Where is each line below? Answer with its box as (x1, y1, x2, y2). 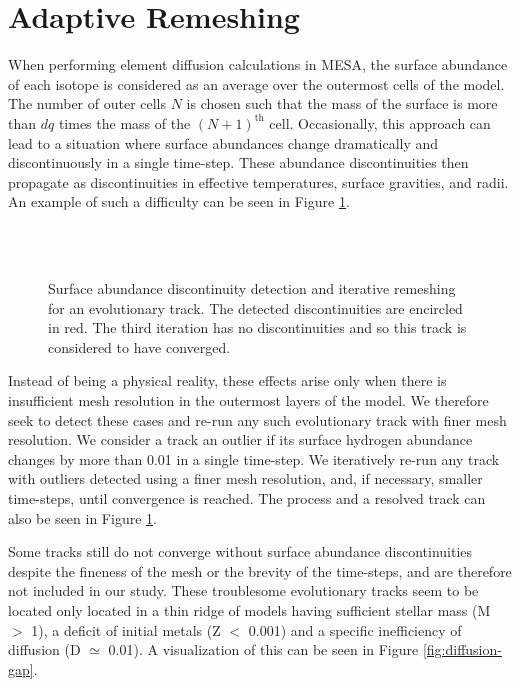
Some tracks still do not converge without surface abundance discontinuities (8, 541, 473, 562)
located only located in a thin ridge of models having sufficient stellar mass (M (8, 599, 491, 620)
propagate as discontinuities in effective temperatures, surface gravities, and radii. (8, 171, 509, 192)
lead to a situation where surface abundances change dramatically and (8, 132, 439, 153)
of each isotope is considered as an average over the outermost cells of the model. (8, 73, 505, 94)
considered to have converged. (48, 336, 231, 357)
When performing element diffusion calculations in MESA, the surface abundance (8, 54, 508, 75)
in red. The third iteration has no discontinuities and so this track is (48, 317, 467, 338)
